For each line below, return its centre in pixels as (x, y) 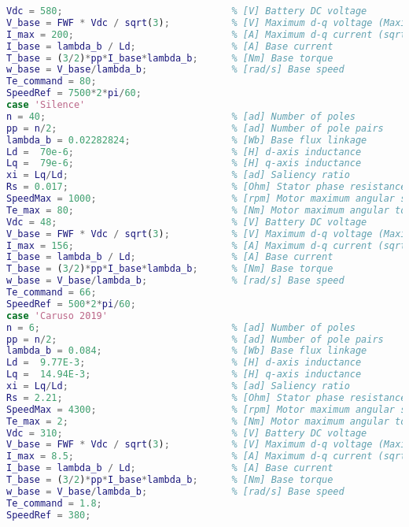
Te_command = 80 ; (52, 82)
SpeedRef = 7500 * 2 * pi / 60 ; (74, 93)
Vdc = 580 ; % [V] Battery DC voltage (187, 11)
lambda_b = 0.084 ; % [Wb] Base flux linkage (187, 351)
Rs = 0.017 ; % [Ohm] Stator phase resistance (206, 187)
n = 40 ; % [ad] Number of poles (181, 116)
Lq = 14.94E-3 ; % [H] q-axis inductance (184, 375)
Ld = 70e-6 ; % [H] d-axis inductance (184, 152)
